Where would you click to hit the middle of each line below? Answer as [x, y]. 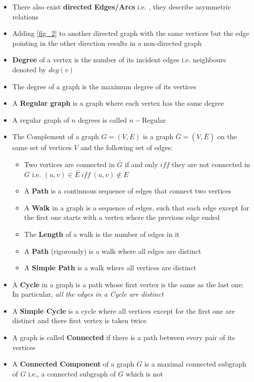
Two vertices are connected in [69, 164]
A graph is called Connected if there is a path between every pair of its [124, 337]
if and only [141, 164]
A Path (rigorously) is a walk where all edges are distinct [113, 251]
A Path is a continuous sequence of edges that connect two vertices [128, 191]
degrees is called [103, 119]
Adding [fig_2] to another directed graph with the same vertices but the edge [131, 33]
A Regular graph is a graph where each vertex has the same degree [118, 103]
